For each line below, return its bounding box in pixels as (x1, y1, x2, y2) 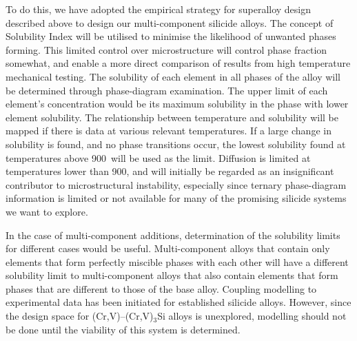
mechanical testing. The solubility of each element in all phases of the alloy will (6, 69, 340, 83)
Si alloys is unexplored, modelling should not (157, 309, 347, 323)
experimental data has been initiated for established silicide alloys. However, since (6, 295, 351, 309)
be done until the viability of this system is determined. (6, 322, 241, 336)
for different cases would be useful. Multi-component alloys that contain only (6, 241, 330, 256)
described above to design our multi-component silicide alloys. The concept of (6, 15, 334, 30)
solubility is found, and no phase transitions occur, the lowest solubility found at (6, 136, 346, 151)
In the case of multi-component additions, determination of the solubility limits (6, 227, 340, 242)
